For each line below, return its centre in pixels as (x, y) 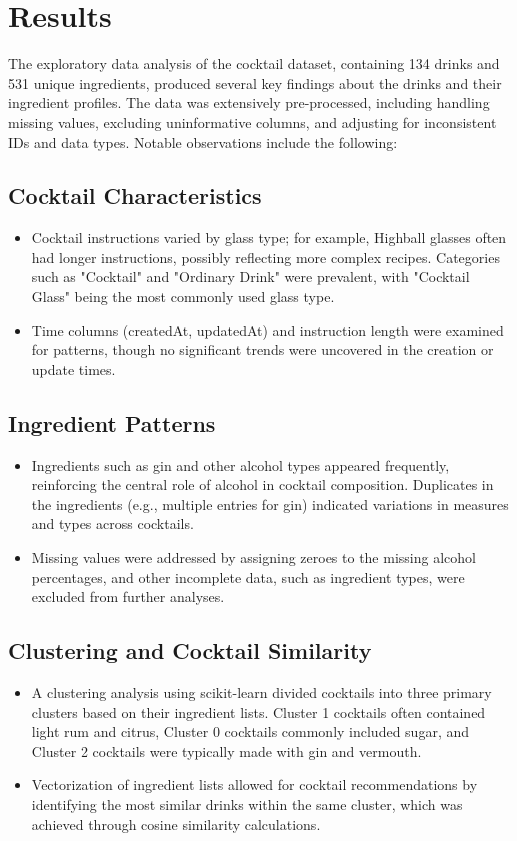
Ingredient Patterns (112, 422)
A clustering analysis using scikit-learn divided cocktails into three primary (261, 692)
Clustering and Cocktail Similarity (190, 650)
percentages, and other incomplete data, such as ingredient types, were (248, 576)
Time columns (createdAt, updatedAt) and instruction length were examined (267, 329)
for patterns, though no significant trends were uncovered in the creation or (262, 349)
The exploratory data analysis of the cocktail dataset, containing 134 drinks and (254, 63)
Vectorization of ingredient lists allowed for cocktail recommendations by (254, 784)
